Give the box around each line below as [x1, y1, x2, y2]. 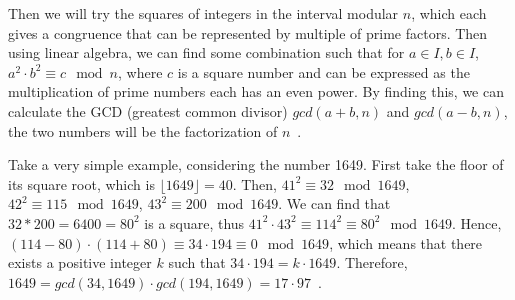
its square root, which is [8, 173, 155, 194]
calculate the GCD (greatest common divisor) [8, 100, 288, 121]
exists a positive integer [8, 252, 152, 273]
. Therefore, [336, 252, 408, 273]
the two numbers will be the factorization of [8, 120, 278, 141]
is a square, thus [144, 212, 245, 233]
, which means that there [329, 232, 483, 253]
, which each [411, 3, 487, 23]
